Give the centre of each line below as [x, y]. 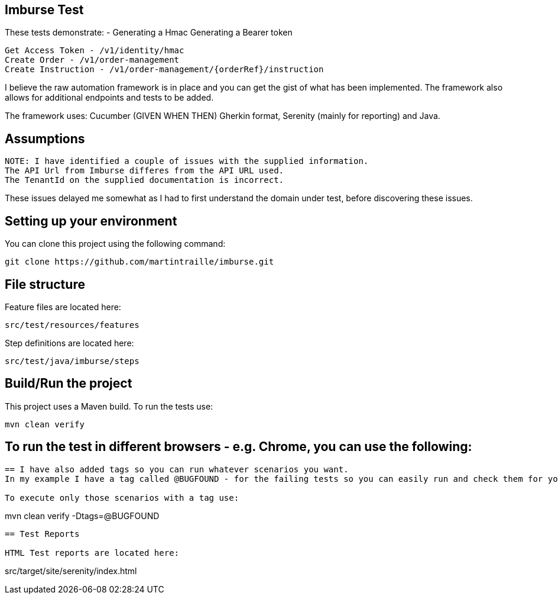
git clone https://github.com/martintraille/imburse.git [139, 262]
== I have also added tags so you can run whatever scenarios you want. [177, 469]
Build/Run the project [69, 384]
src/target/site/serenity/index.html [71, 571]
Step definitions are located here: [69, 343]
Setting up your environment [91, 221]
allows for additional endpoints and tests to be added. [109, 98]
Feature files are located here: [63, 307]
